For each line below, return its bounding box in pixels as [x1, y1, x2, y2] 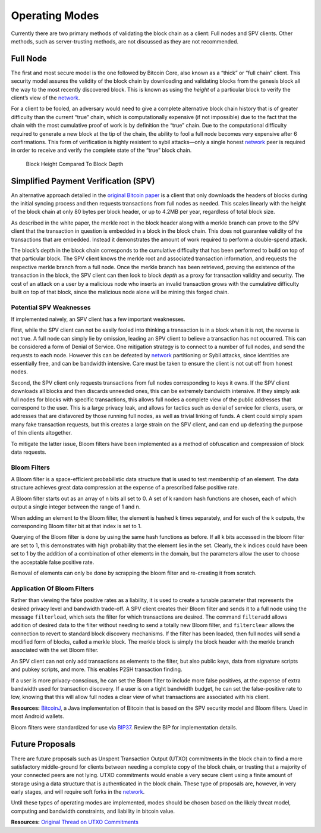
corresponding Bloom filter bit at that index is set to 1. [11, 523, 142, 530]
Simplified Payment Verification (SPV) [11, 176, 155, 186]
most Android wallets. [11, 713, 65, 720]
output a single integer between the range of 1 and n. [11, 503, 141, 510]
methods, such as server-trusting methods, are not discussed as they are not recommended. [11, 38, 239, 45]
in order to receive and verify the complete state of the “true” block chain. [11, 146, 192, 154]
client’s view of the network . [11, 94, 80, 101]
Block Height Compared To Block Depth [26, 160, 124, 167]
